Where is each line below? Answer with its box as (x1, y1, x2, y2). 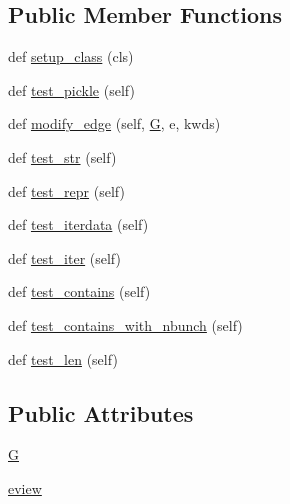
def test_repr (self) (8, 180, 125, 201)
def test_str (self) (8, 146, 117, 167)
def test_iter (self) (8, 247, 121, 268)
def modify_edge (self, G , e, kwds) (8, 113, 221, 134)
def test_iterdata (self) (8, 214, 149, 235)
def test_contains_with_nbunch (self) (8, 314, 243, 335)
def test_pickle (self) (8, 79, 135, 100)
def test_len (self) (8, 348, 118, 369)
